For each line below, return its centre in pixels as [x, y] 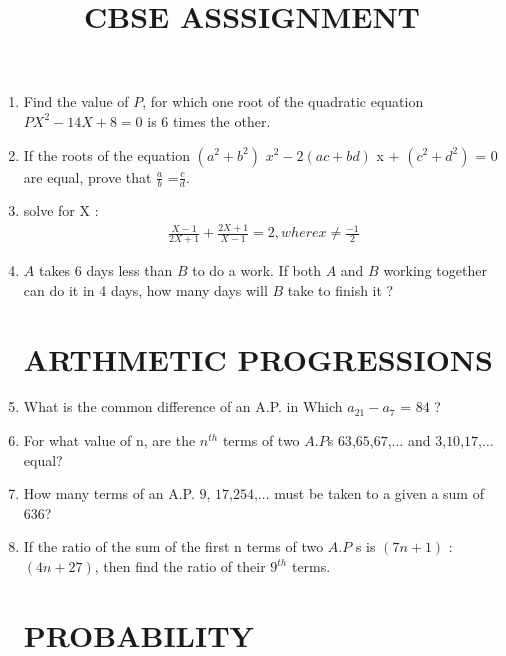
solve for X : [61, 210]
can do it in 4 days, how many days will [145, 289]
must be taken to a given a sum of [379, 493]
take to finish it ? [340, 289]
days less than [129, 270]
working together [435, 270]
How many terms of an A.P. [109, 493]
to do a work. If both [256, 270]
